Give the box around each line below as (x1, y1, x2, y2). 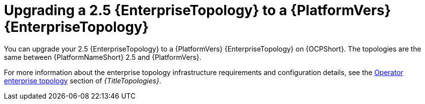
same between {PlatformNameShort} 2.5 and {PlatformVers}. (4, 52, 202, 61)
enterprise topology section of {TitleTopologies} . (4, 76, 161, 85)
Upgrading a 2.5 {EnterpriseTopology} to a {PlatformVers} (4, 2, 391, 19)
